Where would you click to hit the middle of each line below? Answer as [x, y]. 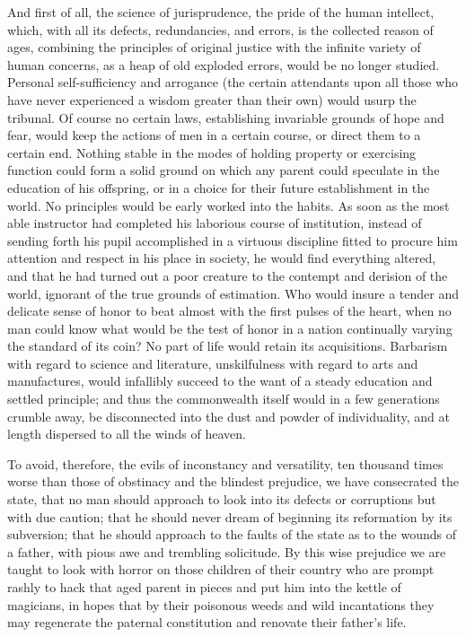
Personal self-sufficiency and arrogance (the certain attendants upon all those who [233, 82]
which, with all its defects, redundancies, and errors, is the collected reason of [220, 29]
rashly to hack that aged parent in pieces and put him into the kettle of [204, 587]
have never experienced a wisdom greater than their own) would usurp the [212, 99]
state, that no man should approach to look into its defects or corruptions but [222, 499]
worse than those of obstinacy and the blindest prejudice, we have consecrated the [233, 481]
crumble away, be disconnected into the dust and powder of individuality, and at [229, 416]
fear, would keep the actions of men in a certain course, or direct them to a [214, 135]
